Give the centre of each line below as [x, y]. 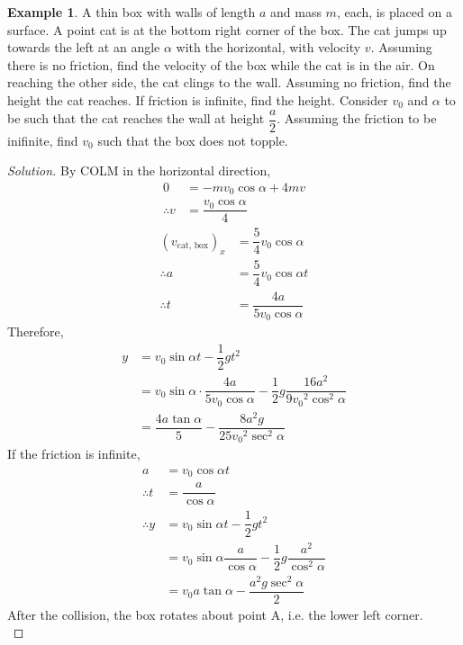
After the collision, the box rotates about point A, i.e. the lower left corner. [215, 614]
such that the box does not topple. [193, 140]
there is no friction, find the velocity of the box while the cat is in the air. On [221, 64]
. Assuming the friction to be [357, 118]
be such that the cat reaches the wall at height [136, 118]
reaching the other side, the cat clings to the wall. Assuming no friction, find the [229, 82]
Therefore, [36, 331]
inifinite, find [43, 140]
